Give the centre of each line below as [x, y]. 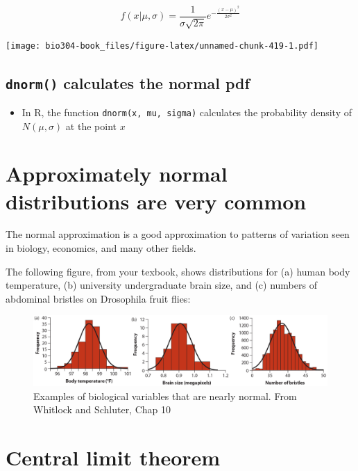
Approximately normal [117, 174]
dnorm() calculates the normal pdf [128, 82]
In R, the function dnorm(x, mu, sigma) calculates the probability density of [187, 112]
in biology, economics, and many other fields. [101, 248]
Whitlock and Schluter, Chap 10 [102, 409]
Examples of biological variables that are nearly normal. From [165, 396]
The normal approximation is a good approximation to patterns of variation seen [178, 234]
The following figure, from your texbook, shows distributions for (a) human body [178, 271]
